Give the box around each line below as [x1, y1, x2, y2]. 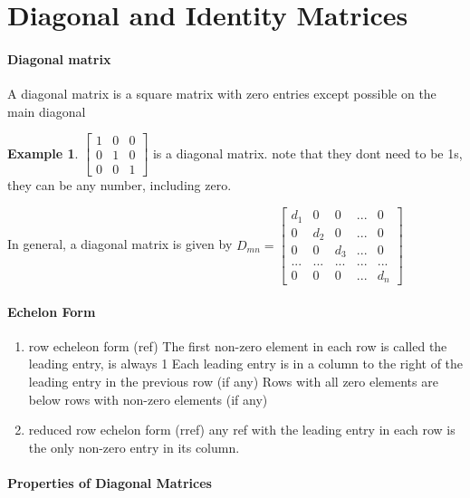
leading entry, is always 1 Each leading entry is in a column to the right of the [28, 354, 464, 373]
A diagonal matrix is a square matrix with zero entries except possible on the [7, 84, 436, 103]
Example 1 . [7, 143, 79, 162]
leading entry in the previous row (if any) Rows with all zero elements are [28, 372, 438, 390]
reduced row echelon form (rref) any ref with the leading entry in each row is [28, 420, 456, 439]
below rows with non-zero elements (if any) [28, 389, 268, 408]
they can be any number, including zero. [7, 176, 232, 195]
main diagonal [7, 101, 86, 120]
